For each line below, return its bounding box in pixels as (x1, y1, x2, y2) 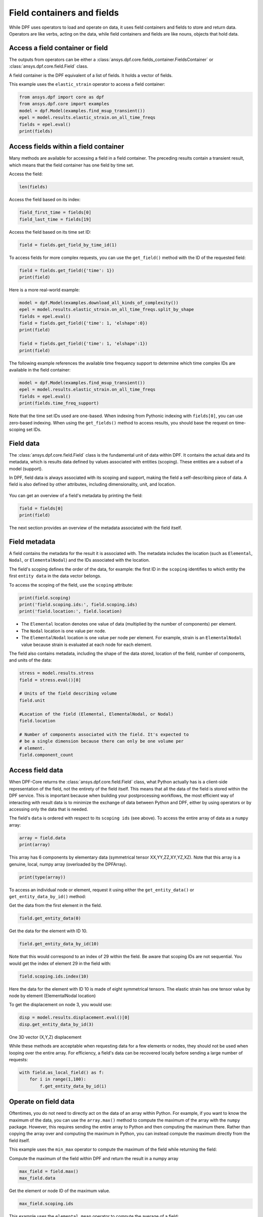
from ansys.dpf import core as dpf (19, 94, 104, 100)
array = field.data (19, 835, 66, 841)
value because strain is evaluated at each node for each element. (21, 642, 152, 647)
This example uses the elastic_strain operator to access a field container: (9, 81, 166, 87)
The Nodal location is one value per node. (21, 628, 107, 634)
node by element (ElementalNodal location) (9, 993, 96, 998)
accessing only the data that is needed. (9, 806, 88, 812)
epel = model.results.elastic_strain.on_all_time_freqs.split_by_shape (19, 307, 194, 313)
